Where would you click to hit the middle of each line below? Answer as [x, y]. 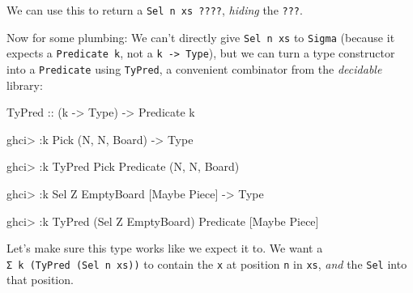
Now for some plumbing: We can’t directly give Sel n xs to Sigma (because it [201, 37]
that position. [40, 280]
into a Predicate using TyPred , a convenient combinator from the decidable [194, 68]
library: [25, 85]
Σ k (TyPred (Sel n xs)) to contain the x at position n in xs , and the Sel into [207, 263]
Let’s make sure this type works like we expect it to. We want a [165, 248]
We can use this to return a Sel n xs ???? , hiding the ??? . [155, 10]
